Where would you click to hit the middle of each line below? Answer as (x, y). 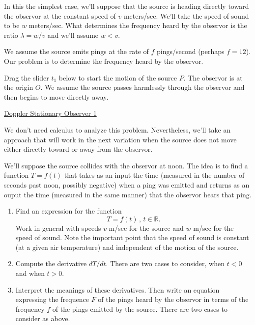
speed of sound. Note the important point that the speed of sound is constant (132, 237)
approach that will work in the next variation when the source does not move (120, 139)
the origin (19, 87)
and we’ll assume (73, 35)
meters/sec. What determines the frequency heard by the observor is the (138, 25)
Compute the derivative (51, 263)
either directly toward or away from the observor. (78, 149)
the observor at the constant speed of (60, 15)
